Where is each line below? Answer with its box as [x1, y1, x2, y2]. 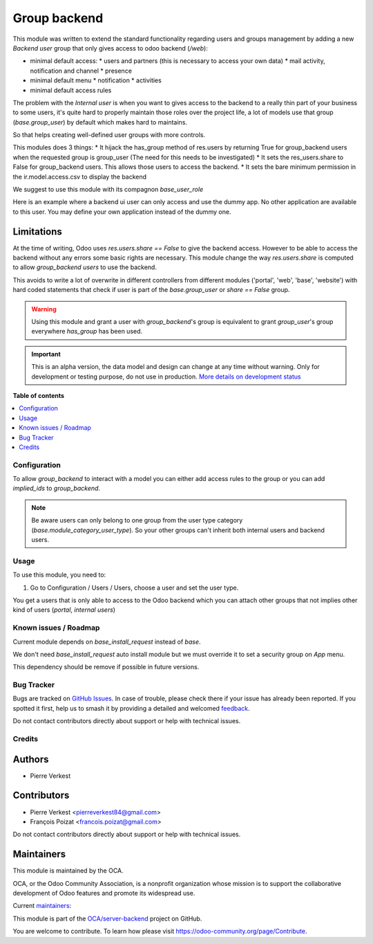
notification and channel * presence [30, 66, 133, 75]
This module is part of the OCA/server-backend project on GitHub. [12, 914, 202, 923]
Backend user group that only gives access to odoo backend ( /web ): [12, 44, 209, 52]
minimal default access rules [30, 86, 112, 94]
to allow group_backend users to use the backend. [12, 263, 157, 271]
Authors [12, 753, 49, 765]
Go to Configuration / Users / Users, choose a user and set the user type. [30, 583, 239, 592]
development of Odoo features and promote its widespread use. [12, 889, 195, 898]
